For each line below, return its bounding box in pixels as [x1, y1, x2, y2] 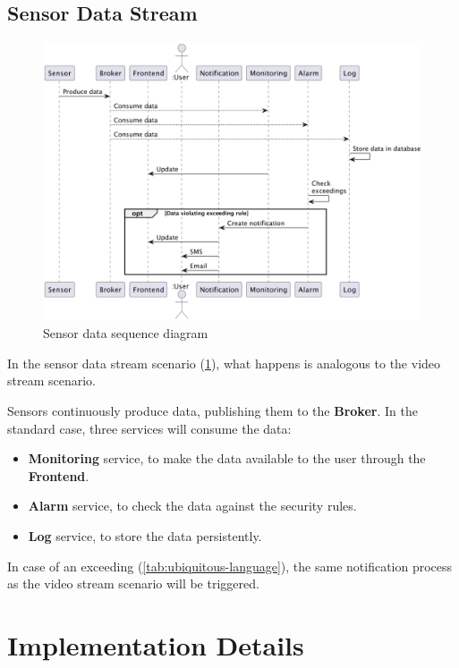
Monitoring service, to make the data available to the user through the [28, 449, 426, 468]
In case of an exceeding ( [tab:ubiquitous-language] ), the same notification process [7, 556, 453, 575]
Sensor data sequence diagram [43, 324, 208, 342]
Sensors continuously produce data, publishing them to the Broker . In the [7, 401, 418, 419]
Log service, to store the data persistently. [28, 526, 262, 545]
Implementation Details [7, 626, 304, 663]
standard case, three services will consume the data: [7, 419, 292, 437]
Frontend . [28, 466, 89, 485]
